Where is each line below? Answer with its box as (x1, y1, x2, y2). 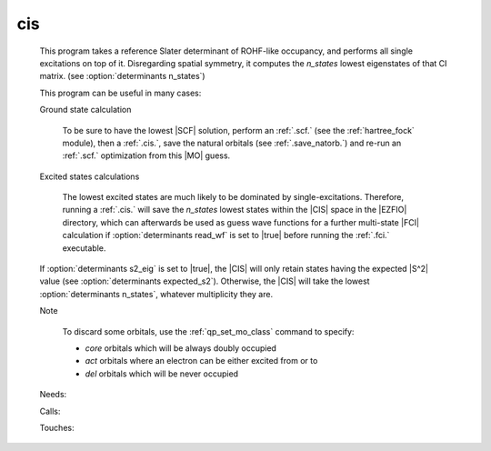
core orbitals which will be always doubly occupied (85, 342, 277, 354)
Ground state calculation (39, 105, 132, 115)
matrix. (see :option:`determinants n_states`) (39, 71, 205, 82)
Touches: (39, 422, 75, 433)
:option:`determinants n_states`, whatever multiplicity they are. (39, 288, 273, 299)
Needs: (39, 389, 67, 400)
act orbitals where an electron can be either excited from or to (85, 356, 318, 366)
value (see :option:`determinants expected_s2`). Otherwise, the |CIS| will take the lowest (39, 276, 370, 286)
